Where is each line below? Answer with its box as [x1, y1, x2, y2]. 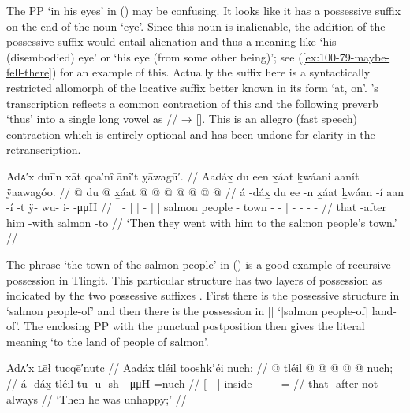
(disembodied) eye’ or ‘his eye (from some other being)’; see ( [6, 48, 303, 65]
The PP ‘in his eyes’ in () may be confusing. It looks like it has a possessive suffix [6, 2, 401, 18]
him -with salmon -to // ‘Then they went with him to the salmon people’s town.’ [6, 214, 397, 230]
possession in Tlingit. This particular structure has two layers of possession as [6, 271, 382, 288]
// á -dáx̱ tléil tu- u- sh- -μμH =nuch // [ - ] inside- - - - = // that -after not [6, 375, 378, 392]
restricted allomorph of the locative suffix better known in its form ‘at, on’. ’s [6, 79, 378, 95]
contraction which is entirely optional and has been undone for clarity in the [6, 125, 375, 142]
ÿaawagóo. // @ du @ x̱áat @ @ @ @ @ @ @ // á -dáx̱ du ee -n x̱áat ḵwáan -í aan [6, 183, 404, 199]
